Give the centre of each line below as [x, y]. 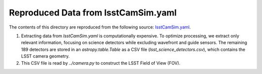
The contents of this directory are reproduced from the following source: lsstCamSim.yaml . [100, 27]
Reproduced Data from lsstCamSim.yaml [93, 13]
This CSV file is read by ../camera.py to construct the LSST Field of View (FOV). [101, 63]
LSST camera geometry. [45, 56]
